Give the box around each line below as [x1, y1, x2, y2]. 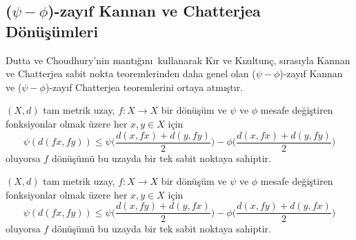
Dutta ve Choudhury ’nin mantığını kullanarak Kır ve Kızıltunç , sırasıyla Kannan [6, 52, 350, 67]
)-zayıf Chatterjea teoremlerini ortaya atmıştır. [45, 79, 244, 94]
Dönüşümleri [6, 20, 99, 41]
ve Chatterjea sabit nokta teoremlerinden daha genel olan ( [6, 66, 256, 81]
